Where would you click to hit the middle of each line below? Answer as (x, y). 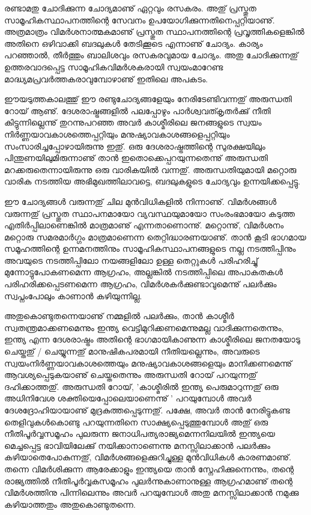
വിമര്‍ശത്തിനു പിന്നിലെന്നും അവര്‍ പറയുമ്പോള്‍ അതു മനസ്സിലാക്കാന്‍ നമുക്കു (152, 492)
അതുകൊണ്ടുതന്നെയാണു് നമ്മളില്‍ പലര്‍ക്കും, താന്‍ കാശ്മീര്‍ (119, 316)
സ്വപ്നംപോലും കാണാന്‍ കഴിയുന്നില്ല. (73, 295)
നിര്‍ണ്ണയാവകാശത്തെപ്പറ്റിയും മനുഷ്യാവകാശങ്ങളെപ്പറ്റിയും (117, 134)
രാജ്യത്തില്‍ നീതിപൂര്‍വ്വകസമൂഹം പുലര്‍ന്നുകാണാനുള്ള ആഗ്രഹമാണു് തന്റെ (149, 480)
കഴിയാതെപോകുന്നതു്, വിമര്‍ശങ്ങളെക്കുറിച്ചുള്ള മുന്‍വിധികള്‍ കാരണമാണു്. (148, 457)
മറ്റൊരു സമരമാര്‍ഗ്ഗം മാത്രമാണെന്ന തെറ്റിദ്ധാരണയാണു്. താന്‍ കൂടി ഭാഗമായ (155, 236)
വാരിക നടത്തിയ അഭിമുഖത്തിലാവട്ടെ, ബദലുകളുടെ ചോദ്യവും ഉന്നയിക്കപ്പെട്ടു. (152, 181)
